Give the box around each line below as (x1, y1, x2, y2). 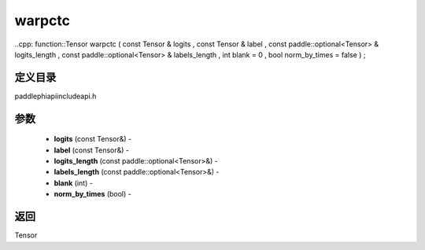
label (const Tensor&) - (54, 145, 130, 155)
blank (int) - (54, 178, 94, 188)
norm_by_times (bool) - (54, 189, 131, 199)
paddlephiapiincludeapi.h (14, 91, 97, 101)
